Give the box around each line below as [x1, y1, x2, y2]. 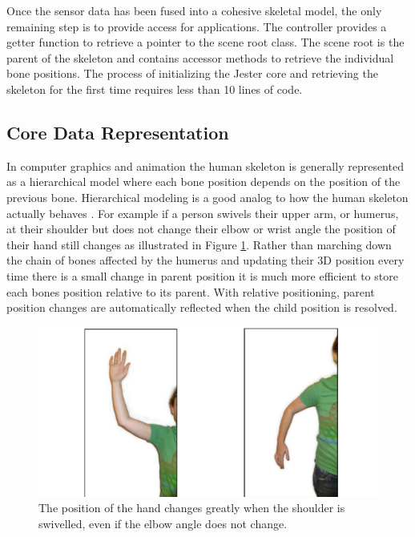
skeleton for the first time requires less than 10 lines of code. [6, 80, 303, 97]
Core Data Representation [6, 119, 229, 144]
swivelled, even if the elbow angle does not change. [38, 515, 288, 531]
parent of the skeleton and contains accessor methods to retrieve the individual [6, 49, 394, 66]
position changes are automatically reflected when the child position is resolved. [6, 299, 397, 316]
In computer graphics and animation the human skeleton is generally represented [6, 157, 404, 174]
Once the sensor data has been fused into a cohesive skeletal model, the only [6, 2, 382, 18]
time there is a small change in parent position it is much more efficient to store [6, 267, 398, 284]
